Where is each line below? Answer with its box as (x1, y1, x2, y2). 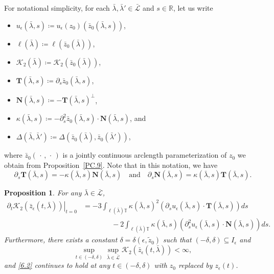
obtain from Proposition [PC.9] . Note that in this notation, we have (4, 159, 218, 170)
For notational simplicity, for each (4, 3, 110, 13)
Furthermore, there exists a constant (4, 234, 118, 245)
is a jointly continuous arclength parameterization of (62, 150, 227, 160)
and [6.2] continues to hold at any (4, 260, 110, 270)
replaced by (178, 260, 213, 270)
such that (163, 234, 192, 245)
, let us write (173, 3, 213, 13)
